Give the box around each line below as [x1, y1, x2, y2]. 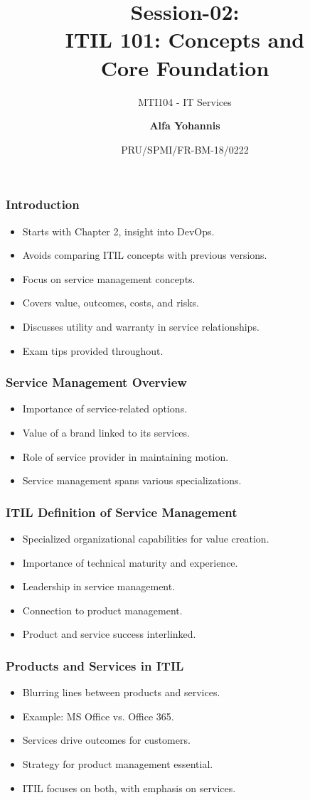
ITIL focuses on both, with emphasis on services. [22, 780, 236, 795]
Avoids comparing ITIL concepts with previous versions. [22, 247, 267, 262]
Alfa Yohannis [149, 118, 220, 133]
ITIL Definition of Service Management [6, 503, 237, 521]
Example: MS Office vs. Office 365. [22, 708, 174, 723]
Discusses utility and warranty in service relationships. [22, 319, 260, 334]
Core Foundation [100, 53, 269, 82]
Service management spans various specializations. [22, 473, 242, 488]
